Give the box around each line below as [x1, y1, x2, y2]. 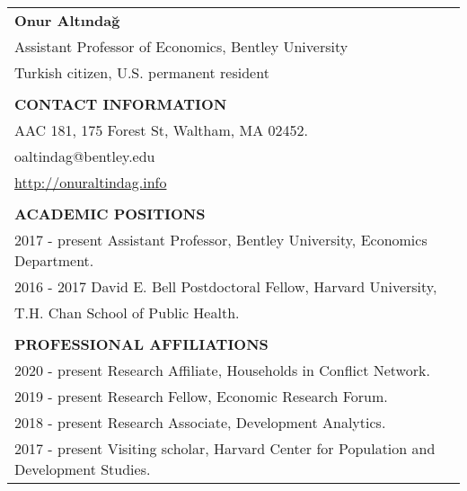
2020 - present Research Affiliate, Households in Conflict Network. [14, 360, 430, 380]
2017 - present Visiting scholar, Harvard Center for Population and [14, 438, 436, 459]
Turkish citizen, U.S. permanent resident [14, 62, 269, 83]
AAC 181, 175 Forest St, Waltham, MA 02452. [14, 120, 309, 140]
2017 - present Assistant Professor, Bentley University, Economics [14, 229, 427, 250]
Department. [14, 250, 94, 271]
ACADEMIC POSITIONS [14, 203, 206, 224]
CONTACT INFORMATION [14, 94, 227, 114]
